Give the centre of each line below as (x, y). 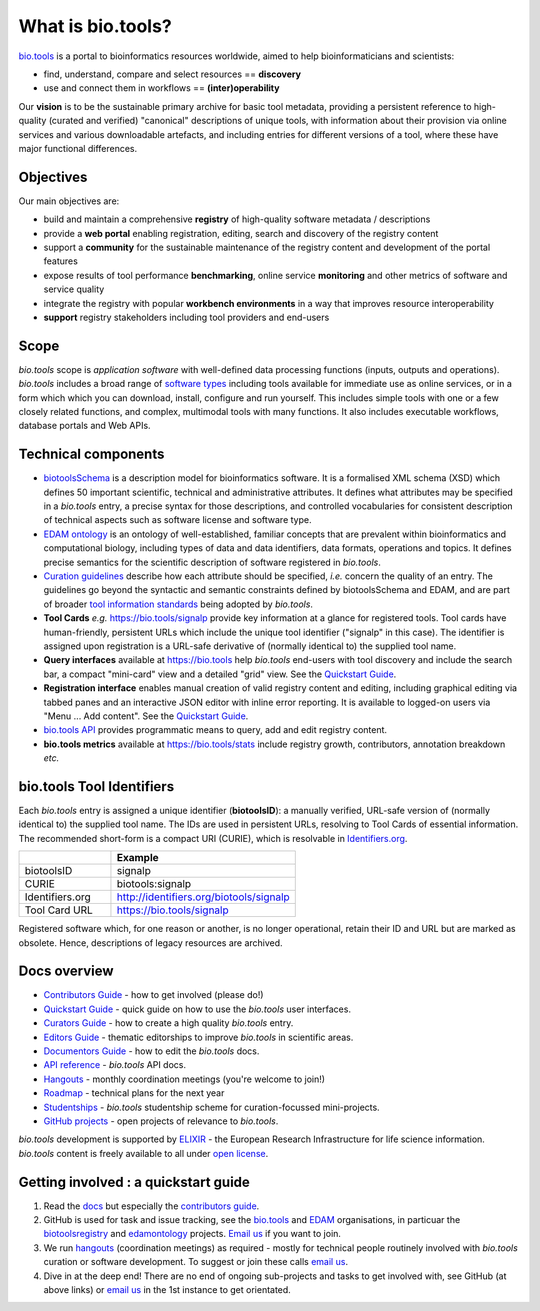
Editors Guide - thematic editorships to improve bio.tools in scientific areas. (198, 1037)
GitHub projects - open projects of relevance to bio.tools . (161, 1121)
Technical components (91, 454)
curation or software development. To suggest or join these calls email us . (196, 1262)
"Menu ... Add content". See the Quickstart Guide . (146, 716)
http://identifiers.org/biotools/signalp (203, 897)
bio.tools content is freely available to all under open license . (143, 1153)
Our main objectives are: (69, 201)
